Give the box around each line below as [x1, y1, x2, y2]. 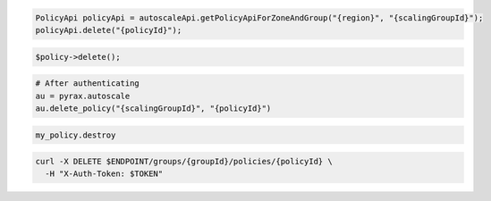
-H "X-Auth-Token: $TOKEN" [45, 169, 164, 179]
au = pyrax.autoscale [35, 90, 131, 101]
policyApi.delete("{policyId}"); [35, 25, 182, 35]
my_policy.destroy [35, 130, 116, 140]
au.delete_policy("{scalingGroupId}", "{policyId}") [35, 103, 272, 113]
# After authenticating [35, 79, 140, 88]
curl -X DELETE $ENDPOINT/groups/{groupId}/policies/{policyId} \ [35, 156, 333, 167]
